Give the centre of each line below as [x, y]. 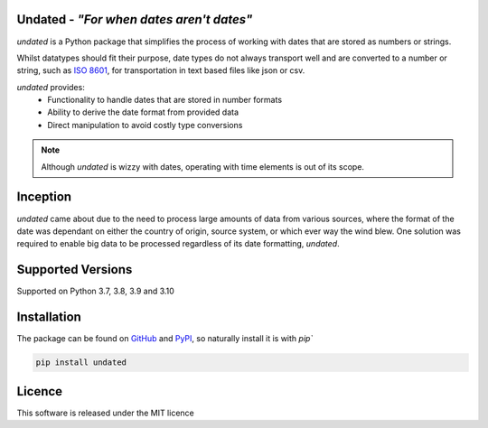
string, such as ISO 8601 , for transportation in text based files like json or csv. [161, 70]
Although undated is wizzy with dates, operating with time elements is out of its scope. [203, 166]
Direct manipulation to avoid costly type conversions [145, 125]
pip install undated [81, 363]
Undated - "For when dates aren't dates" [135, 19]
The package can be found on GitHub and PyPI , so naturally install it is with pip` [165, 339]
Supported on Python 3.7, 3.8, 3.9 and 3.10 [96, 291]
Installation [49, 317]
